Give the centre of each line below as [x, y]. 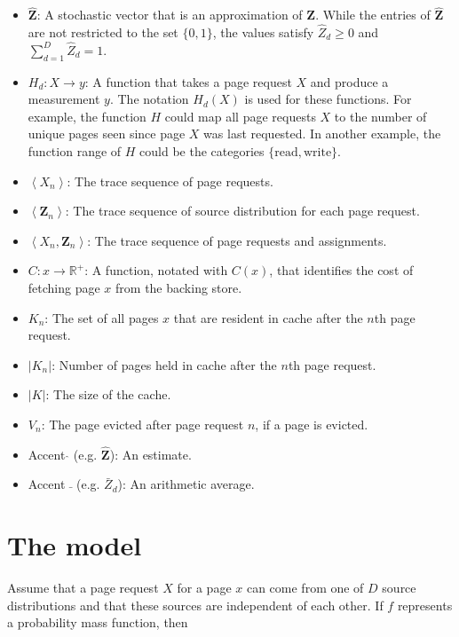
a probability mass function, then [98, 622]
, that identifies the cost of [341, 270]
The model [75, 545]
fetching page [64, 287]
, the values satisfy [263, 32]
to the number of [380, 116]
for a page [204, 588]
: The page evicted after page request [142, 424]
